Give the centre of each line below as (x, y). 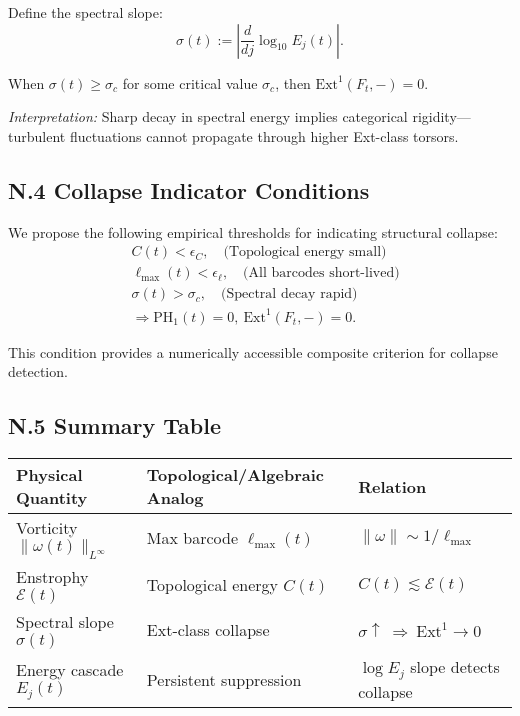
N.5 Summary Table (114, 425)
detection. (38, 371)
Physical (49, 475)
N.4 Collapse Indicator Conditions (189, 189)
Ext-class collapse (208, 630)
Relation (392, 486)
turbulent (37, 135)
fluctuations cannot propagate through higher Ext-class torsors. (264, 135)
